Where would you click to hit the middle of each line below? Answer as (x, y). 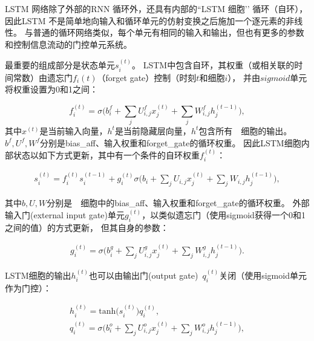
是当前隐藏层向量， (153, 130)
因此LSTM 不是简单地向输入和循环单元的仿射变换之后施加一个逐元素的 (146, 20)
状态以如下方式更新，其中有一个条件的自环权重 (106, 154)
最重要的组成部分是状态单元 (60, 65)
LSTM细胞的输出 (38, 275)
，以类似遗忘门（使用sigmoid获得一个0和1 (224, 215)
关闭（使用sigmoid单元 (263, 275)
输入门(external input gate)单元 (65, 215)
